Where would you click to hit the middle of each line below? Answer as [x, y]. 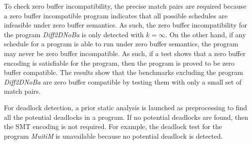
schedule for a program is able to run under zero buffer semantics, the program [121, 44]
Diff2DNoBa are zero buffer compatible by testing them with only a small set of [123, 81]
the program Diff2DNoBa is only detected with [74, 34]
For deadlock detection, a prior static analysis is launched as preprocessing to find [126, 107]
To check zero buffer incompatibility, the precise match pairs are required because [125, 6]
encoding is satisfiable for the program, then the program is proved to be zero [119, 63]
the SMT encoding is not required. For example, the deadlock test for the [113, 126]
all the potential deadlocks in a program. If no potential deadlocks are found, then [126, 117]
